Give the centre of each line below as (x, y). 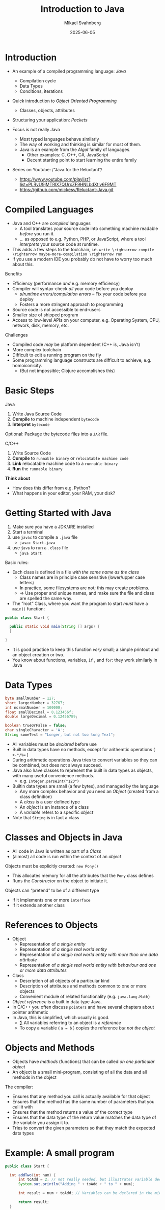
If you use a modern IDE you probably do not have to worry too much (82, 259)
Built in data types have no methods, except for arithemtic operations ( (83, 749)
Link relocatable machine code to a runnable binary (65, 463)
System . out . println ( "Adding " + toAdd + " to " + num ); (76, 1184)
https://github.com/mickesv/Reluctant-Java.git (67, 189)
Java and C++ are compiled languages (51, 223)
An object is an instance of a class (54, 807)
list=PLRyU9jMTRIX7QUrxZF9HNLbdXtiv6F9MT (68, 184)
